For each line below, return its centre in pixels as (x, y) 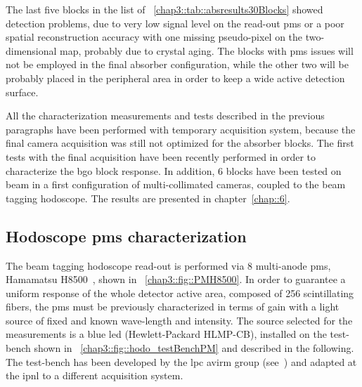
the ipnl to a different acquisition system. (95, 375)
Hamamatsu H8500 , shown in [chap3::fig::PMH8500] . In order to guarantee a (176, 279)
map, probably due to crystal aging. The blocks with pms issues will (207, 50)
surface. (22, 92)
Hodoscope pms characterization (126, 236)
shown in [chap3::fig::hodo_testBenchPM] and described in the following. (194, 348)
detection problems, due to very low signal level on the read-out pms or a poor (175, 23)
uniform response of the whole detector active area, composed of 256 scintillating (180, 293)
